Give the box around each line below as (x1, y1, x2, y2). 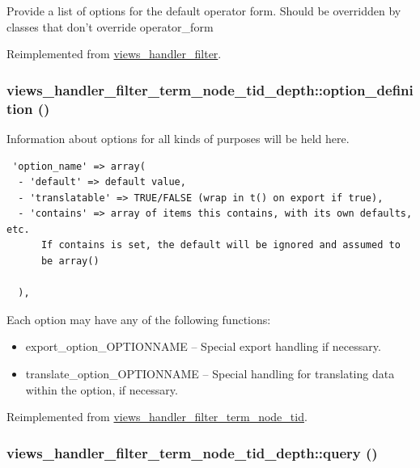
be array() (40, 255, 100, 268)
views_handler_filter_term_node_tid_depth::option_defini (6, 79, 414, 99)
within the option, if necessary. (25, 381, 178, 398)
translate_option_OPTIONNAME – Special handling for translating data (25, 365, 395, 382)
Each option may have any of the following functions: (6, 310, 271, 327)
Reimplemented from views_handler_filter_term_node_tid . (6, 408, 308, 425)
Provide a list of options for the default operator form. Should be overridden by (6, 2, 401, 19)
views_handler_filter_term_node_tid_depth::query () (6, 442, 378, 462)
